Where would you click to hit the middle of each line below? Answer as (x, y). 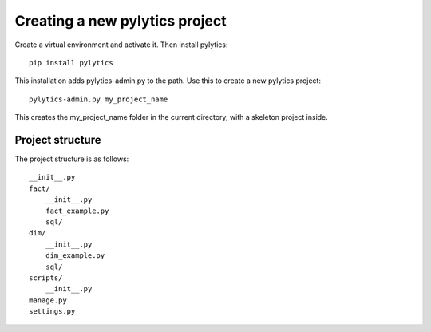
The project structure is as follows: (72, 159)
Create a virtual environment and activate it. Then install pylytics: (121, 45)
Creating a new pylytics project (121, 21)
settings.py (52, 312)
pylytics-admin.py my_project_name (99, 99)
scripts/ (46, 278)
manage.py (48, 300)
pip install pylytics (71, 63)
